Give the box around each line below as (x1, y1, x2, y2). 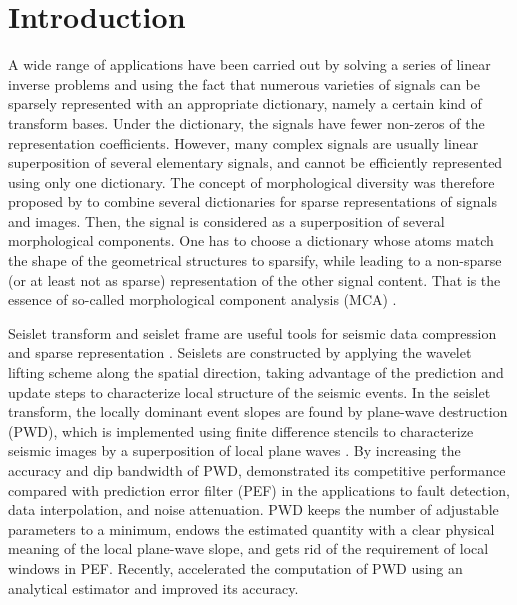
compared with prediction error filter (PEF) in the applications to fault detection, (8, 479, 510, 500)
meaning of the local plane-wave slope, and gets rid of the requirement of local (8, 538, 489, 559)
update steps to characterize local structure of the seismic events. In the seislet (8, 381, 491, 402)
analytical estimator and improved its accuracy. (8, 577, 299, 598)
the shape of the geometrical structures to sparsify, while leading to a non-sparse (8, 250, 502, 271)
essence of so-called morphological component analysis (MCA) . (8, 289, 397, 310)
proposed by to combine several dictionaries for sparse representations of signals (8, 191, 498, 212)
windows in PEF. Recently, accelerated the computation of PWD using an (8, 557, 463, 578)
